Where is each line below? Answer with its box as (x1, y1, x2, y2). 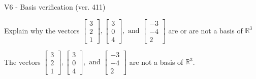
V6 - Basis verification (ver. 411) (4, 2, 106, 12)
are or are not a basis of (168, 25, 243, 35)
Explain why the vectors (4, 25, 80, 35)
